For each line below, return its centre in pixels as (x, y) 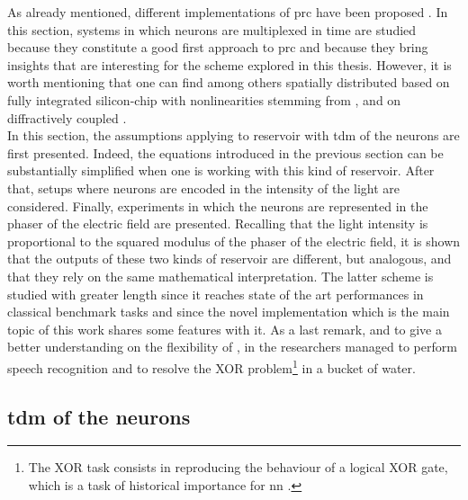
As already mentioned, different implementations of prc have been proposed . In (228, 12)
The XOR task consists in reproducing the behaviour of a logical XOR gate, (238, 467)
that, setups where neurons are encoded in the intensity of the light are (204, 187)
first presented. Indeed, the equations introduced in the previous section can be (225, 152)
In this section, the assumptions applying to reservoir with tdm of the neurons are (234, 135)
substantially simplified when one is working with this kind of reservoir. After (221, 170)
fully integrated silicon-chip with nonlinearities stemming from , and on (204, 99)
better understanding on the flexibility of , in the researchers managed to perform (232, 347)
